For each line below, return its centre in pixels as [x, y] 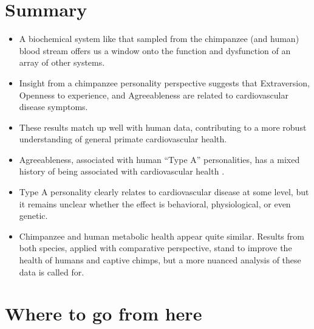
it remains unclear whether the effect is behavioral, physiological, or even [155, 203]
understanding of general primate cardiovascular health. [123, 139]
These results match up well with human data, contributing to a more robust [163, 127]
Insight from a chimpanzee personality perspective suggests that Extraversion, [164, 82]
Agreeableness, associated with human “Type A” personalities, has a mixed [159, 159]
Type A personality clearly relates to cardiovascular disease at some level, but [164, 192]
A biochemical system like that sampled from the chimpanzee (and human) [159, 39]
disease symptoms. [53, 107]
